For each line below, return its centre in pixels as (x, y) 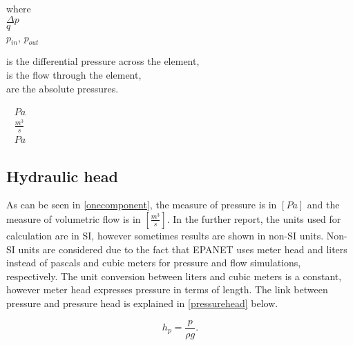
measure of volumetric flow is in (74, 218)
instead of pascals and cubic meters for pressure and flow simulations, (154, 263)
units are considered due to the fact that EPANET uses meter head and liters (183, 249)
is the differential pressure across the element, (103, 61)
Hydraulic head (62, 176)
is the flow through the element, (74, 74)
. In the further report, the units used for (254, 218)
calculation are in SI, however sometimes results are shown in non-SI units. (165, 235)
